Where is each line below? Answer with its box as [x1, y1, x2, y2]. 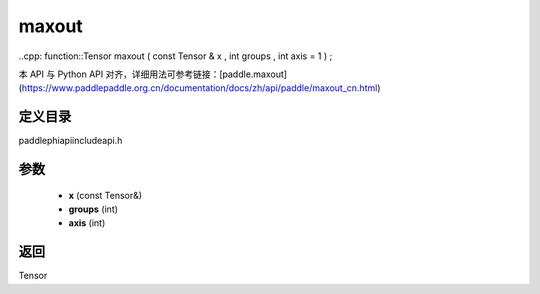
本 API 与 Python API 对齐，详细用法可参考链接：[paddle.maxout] [18, 68, 288, 80]
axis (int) [68, 217, 106, 229]
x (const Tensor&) [68, 189, 143, 201]
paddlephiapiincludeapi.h [18, 135, 123, 147]
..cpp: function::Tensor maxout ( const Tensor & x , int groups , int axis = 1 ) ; [18, 50, 333, 62]
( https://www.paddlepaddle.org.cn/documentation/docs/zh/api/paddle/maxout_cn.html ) [18, 82, 381, 94]
